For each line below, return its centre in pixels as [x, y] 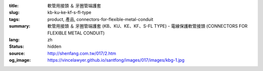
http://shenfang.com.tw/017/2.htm [82, 53]
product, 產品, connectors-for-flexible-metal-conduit [100, 19]
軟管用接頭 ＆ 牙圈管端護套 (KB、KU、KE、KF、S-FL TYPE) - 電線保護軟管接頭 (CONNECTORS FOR [148, 26]
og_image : [20, 60]
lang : [14, 39]
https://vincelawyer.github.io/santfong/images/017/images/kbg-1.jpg [116, 60]
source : [17, 53]
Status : [17, 47]
